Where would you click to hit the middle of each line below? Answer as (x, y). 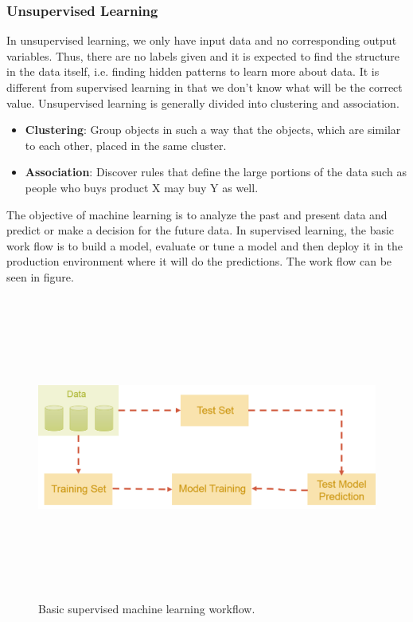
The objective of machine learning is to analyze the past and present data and (197, 214)
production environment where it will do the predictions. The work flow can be (199, 261)
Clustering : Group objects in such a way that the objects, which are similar (213, 130)
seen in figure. (40, 276)
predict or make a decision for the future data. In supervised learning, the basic (201, 230)
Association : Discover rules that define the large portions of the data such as (216, 172)
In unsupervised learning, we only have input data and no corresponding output (202, 40)
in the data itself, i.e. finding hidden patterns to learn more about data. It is (193, 71)
